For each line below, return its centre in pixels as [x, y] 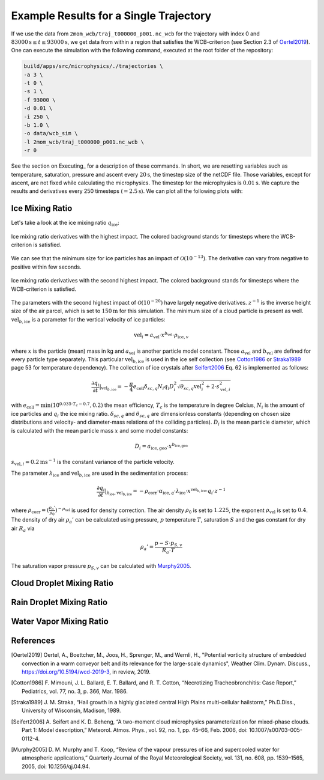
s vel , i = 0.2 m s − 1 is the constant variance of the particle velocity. [93, 462]
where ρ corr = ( [30, 511]
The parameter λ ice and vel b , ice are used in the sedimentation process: [100, 474]
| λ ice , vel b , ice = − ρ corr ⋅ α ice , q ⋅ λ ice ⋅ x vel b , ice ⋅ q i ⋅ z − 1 [165, 492]
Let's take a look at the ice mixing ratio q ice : [65, 224]
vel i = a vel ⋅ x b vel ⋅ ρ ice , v [161, 335]
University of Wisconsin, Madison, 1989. [71, 711]
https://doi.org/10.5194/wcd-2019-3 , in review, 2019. [86, 672]
